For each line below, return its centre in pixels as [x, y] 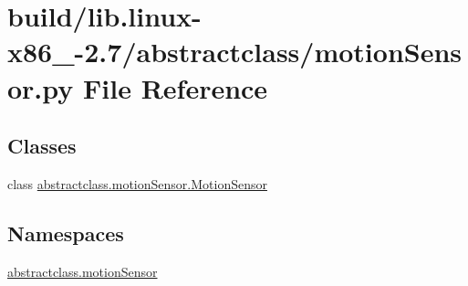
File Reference [176, 87]
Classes [42, 146]
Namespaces [66, 233]
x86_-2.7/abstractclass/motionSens [235, 52]
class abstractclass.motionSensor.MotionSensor [137, 183]
